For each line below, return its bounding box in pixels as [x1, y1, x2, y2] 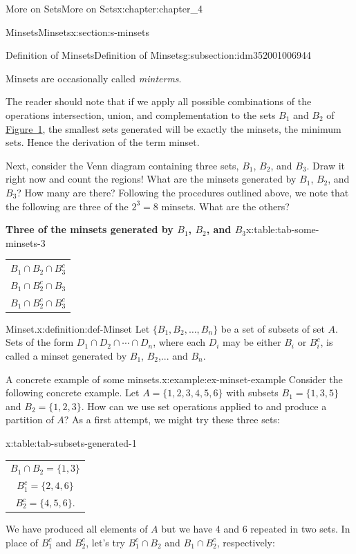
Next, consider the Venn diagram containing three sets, [6, 158, 239, 172]
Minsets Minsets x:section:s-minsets [6, 24, 149, 39]
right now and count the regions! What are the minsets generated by [6, 172, 297, 186]
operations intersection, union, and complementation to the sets [6, 107, 276, 122]
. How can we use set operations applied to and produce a [81, 398, 327, 413]
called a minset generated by [6, 349, 127, 363]
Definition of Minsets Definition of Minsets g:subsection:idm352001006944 [6, 48, 311, 62]
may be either [223, 335, 281, 349]
